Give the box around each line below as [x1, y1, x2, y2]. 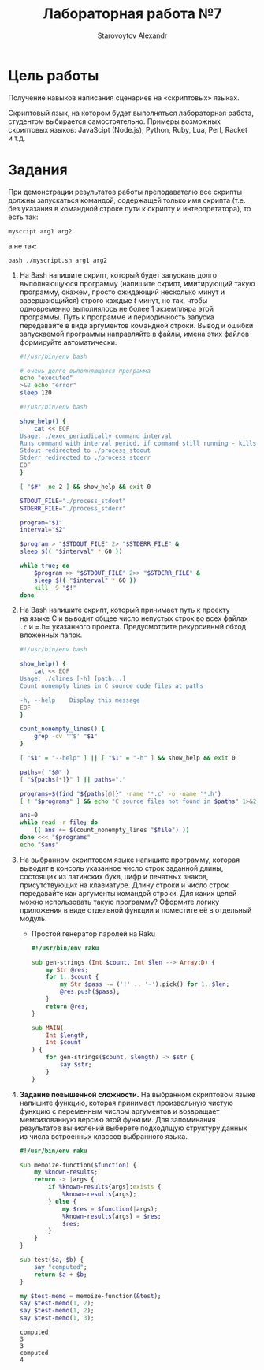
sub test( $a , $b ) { [19, 1256, 84, 1264]
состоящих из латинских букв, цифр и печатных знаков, [19, 872, 209, 881]
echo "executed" [19, 374, 73, 383]
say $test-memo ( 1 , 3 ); [19, 1314, 95, 1322]
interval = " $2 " [19, 526, 66, 534]
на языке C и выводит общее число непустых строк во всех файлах [19, 614, 248, 623]
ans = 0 [19, 812, 38, 819]
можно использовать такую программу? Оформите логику [19, 897, 220, 906]
